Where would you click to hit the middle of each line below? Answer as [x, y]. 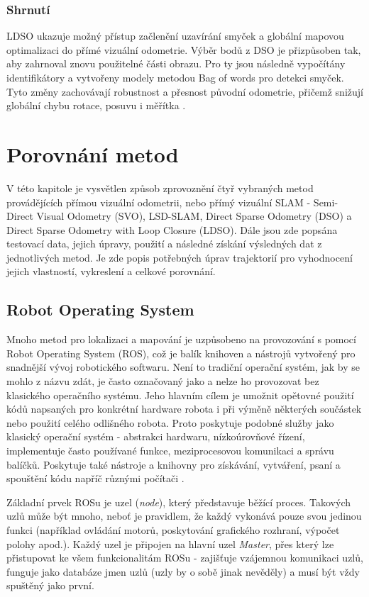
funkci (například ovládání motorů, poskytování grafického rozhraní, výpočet [173, 529]
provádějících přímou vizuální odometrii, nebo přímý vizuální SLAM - [159, 202]
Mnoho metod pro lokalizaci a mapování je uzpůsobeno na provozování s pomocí [181, 339]
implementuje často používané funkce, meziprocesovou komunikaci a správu [170, 451]
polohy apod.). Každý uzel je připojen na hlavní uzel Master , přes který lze [170, 543]
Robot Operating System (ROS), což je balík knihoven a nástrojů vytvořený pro [181, 353]
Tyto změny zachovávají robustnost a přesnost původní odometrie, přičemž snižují [185, 91]
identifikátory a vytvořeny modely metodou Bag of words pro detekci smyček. [175, 77]
